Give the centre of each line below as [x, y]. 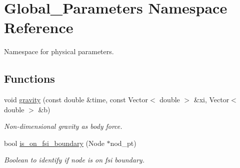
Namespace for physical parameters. [59, 51]
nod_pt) [123, 143]
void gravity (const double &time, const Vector [76, 100]
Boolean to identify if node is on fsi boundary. [74, 160]
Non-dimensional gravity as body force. [63, 126]
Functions [29, 78]
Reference [39, 27]
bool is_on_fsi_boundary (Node [54, 143]
